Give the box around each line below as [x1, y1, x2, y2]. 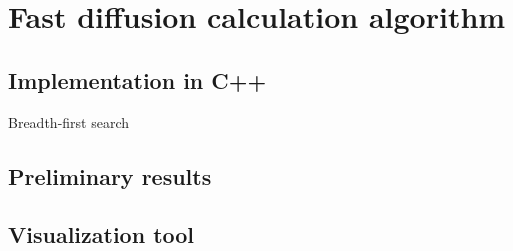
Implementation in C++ [8, 64, 267, 95]
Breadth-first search [8, 111, 130, 132]
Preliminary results [8, 160, 212, 191]
